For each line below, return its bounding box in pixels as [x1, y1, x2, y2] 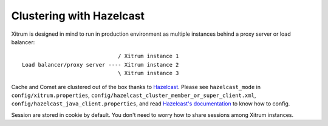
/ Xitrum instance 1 [117, 53, 179, 60]
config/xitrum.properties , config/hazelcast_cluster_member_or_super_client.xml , [11, 91, 256, 99]
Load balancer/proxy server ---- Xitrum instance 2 [22, 61, 179, 68]
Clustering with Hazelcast [11, 9, 145, 22]
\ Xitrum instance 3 [117, 70, 179, 77]
